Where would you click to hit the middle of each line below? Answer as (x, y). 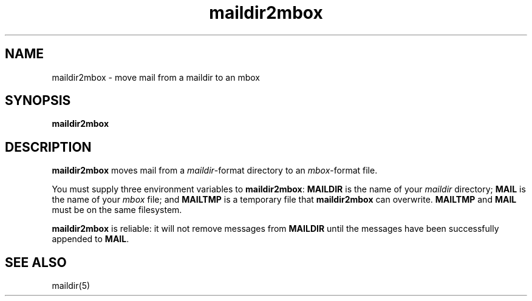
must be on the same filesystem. (117, 210)
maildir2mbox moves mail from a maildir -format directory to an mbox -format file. (215, 171)
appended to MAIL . (90, 239)
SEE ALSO (36, 262)
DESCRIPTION (48, 147)
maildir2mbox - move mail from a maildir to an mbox (156, 77)
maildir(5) (71, 286)
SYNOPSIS (38, 101)
